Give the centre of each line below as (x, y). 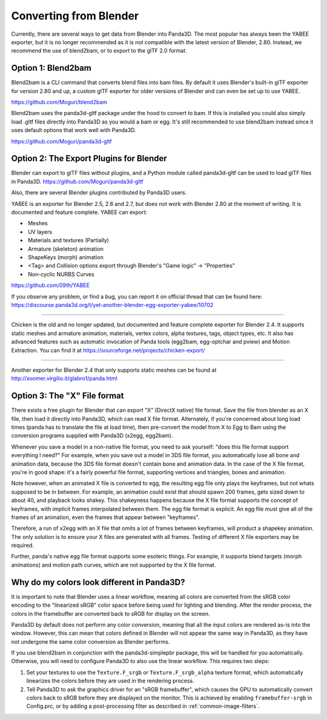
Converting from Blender (75, 16)
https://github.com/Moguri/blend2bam (59, 102)
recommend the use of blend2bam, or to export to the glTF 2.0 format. (99, 51)
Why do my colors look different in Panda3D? (98, 582)
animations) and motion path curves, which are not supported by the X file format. (114, 565)
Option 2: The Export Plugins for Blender (89, 158)
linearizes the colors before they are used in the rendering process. (111, 681)
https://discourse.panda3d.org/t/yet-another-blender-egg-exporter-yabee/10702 (112, 305)
